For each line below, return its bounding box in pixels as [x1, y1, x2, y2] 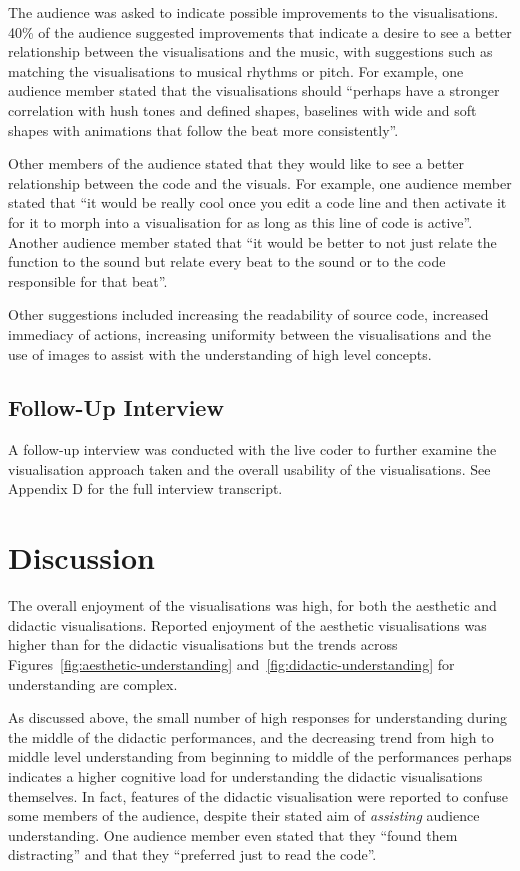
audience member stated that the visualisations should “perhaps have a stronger [8, 80, 500, 101]
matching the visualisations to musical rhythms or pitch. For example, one [8, 60, 464, 81]
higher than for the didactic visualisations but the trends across [8, 634, 398, 655]
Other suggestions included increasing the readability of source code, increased [8, 304, 489, 325]
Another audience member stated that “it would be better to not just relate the [8, 231, 497, 252]
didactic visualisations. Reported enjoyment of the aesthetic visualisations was [8, 614, 487, 635]
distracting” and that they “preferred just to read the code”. [8, 844, 377, 865]
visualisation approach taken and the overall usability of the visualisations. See [8, 458, 491, 479]
